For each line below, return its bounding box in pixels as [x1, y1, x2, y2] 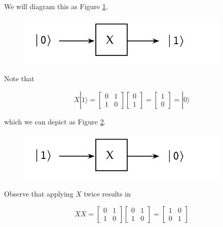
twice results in [84, 188, 131, 199]
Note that [4, 73, 34, 84]
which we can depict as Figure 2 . [4, 116, 106, 126]
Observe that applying [4, 188, 73, 199]
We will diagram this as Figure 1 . [4, 1, 108, 11]
